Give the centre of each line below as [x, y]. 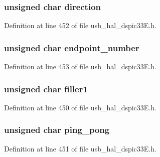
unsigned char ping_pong [57, 130]
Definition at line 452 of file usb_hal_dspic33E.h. [80, 25]
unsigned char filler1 [46, 89]
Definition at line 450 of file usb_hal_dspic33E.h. [80, 107]
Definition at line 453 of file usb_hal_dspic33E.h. [80, 66]
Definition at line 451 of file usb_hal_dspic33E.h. [80, 148]
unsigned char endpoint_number [72, 47]
